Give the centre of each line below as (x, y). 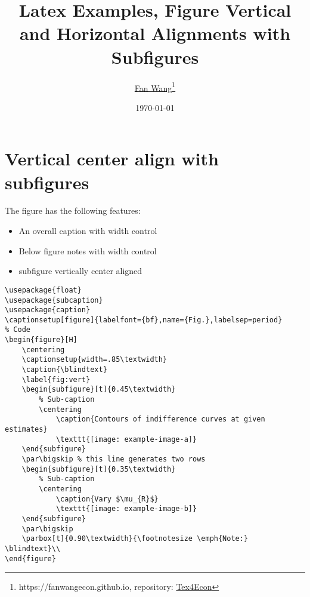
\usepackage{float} (43, 290)
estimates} (26, 430)
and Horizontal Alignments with (155, 33)
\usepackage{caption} (48, 310)
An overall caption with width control (88, 231)
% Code (18, 330)
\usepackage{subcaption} (54, 300)
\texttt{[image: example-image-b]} (126, 509)
